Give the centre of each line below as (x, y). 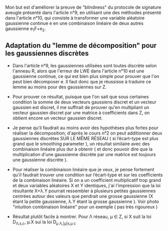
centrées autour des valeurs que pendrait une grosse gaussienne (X (83, 196)
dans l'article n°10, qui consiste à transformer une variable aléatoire (75, 18)
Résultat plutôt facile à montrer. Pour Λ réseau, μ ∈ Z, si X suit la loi (82, 216)
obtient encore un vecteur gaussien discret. (57, 118)
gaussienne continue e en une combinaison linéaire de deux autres (74, 23)
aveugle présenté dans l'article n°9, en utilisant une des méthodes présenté (83, 13)
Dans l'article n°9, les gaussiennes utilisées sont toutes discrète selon (85, 65)
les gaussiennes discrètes (47, 53)
